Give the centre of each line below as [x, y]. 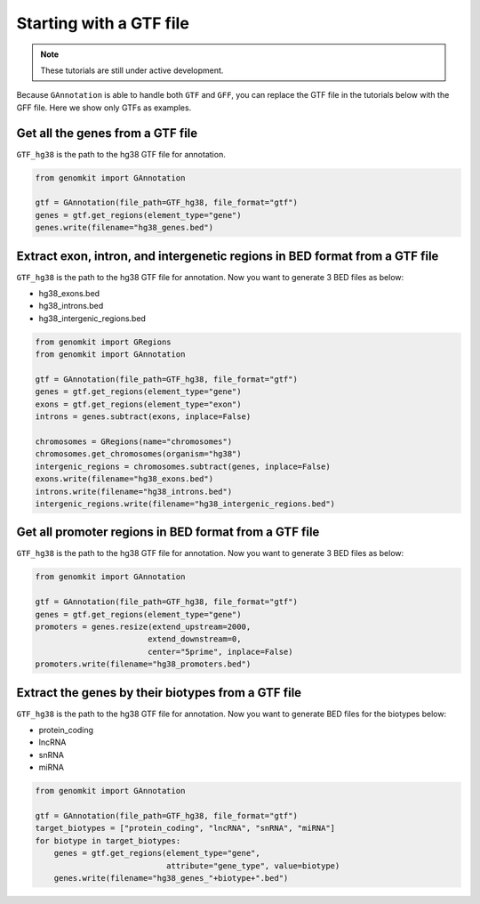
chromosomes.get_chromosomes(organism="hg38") [138, 454]
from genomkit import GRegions [104, 342]
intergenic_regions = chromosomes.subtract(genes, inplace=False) [183, 466]
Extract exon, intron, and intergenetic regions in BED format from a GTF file [228, 256]
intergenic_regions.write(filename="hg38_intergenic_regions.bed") [185, 504]
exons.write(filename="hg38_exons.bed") [124, 479]
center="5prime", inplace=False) [220, 651]
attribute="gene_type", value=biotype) [253, 866]
